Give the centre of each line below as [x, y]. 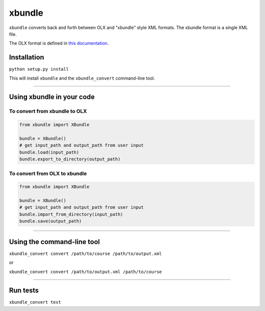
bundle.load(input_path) [49, 152]
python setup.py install [39, 69]
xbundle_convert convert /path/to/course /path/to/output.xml [85, 254]
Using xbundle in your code [52, 97]
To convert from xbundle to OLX [48, 112]
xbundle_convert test [35, 302]
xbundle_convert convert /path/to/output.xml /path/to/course [85, 272]
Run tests [24, 291]
